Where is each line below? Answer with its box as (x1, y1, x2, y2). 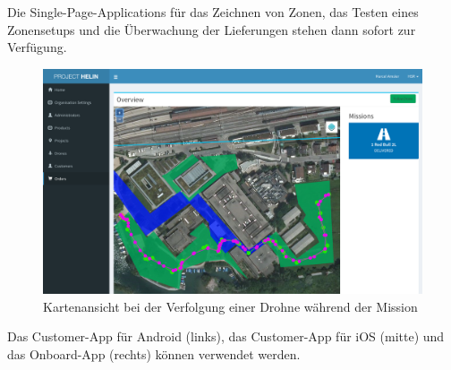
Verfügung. (7, 38, 67, 56)
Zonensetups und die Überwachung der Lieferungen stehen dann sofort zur (7, 20, 416, 39)
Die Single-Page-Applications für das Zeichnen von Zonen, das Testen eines (7, 3, 419, 21)
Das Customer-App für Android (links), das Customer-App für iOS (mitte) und (7, 327, 445, 346)
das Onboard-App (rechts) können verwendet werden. (7, 344, 301, 363)
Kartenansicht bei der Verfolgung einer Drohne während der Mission (43, 297, 418, 315)
